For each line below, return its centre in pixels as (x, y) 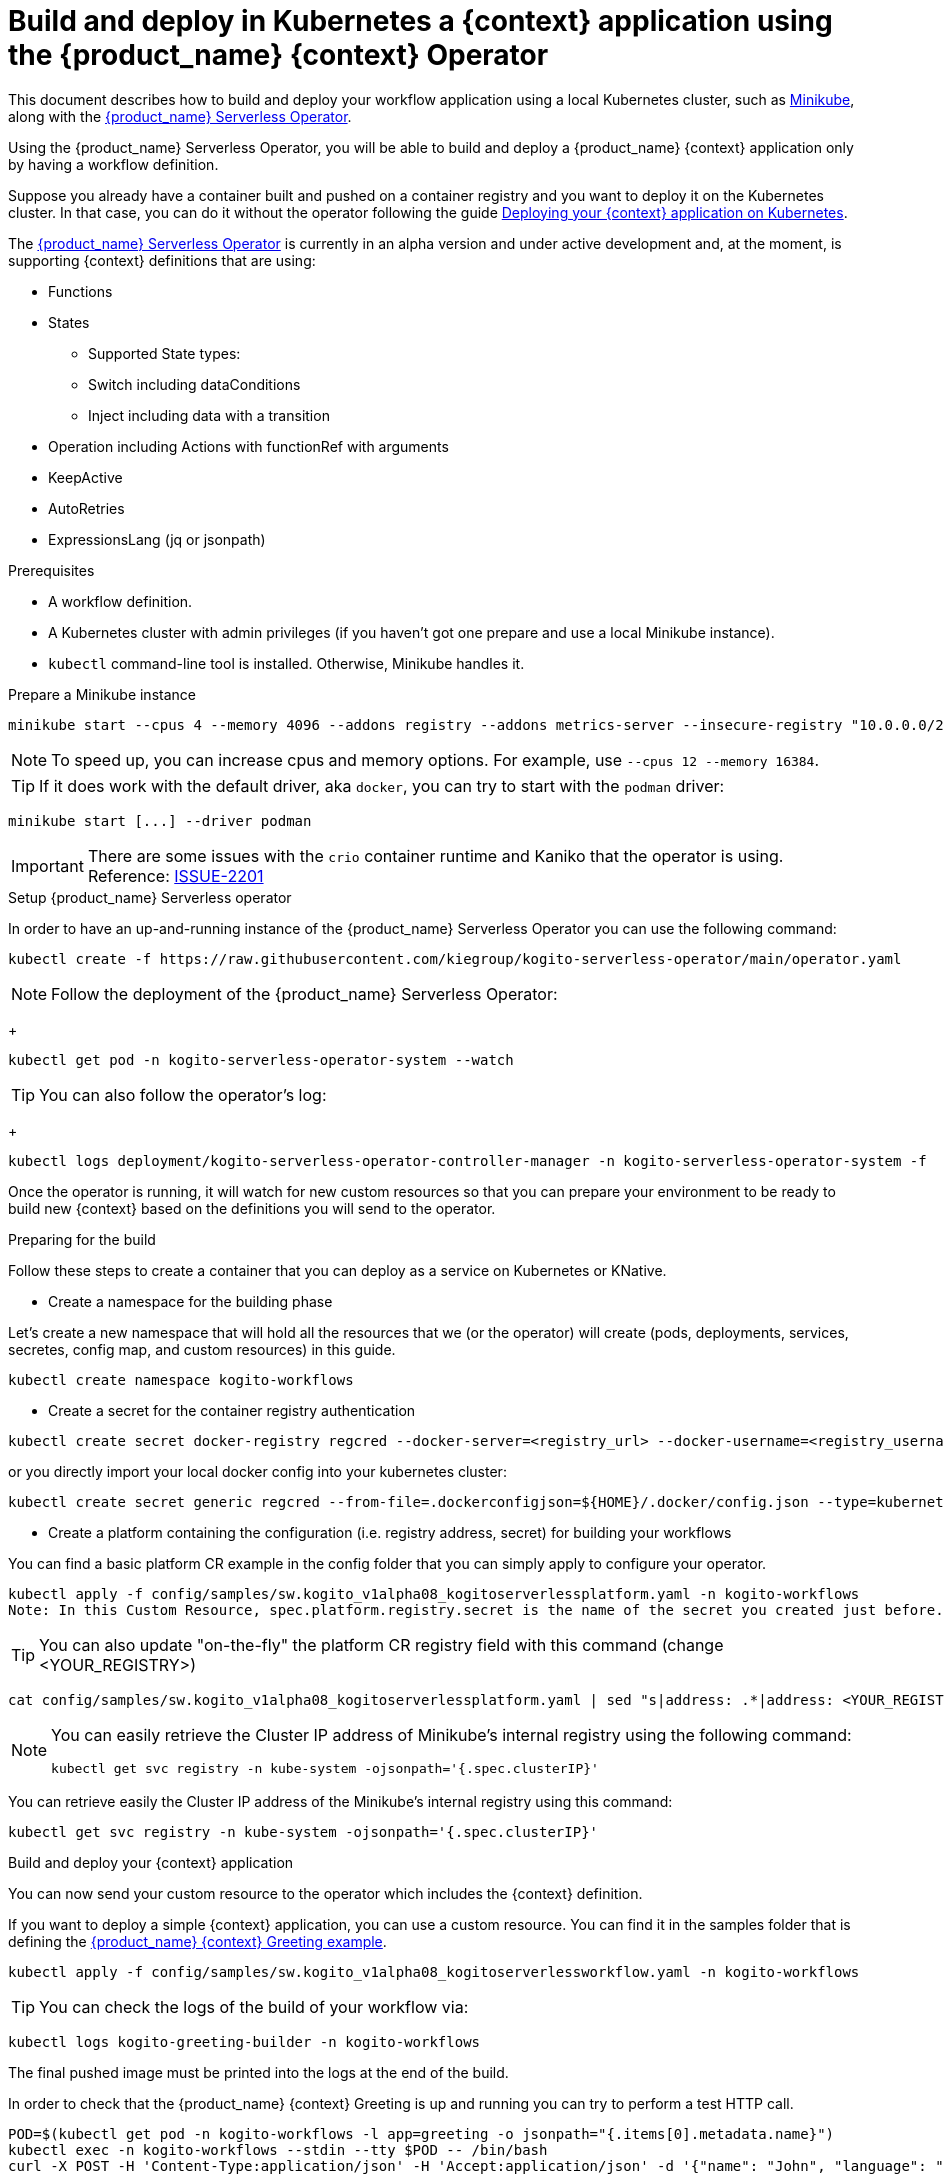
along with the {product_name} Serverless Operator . (180, 116)
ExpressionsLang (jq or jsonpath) (157, 539)
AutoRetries (86, 508)
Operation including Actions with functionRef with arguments (248, 446)
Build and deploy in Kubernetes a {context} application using (420, 21)
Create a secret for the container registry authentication (232, 1410)
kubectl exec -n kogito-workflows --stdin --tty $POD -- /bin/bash (278, 2149)
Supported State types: (164, 353)
